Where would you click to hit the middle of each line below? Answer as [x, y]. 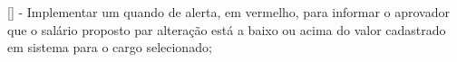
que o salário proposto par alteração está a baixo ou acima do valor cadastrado [227, 29]
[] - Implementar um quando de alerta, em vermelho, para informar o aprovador [228, 12]
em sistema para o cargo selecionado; [110, 47]
